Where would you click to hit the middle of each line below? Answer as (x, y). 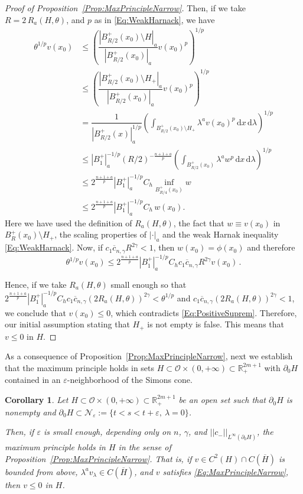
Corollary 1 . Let (37, 400)
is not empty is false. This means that (216, 324)
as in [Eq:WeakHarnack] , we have (154, 19)
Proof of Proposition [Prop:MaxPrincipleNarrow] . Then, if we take (125, 8)
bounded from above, (41, 471)
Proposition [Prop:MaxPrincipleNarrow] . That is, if (98, 458)
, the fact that (199, 222)
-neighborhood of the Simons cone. (130, 380)
